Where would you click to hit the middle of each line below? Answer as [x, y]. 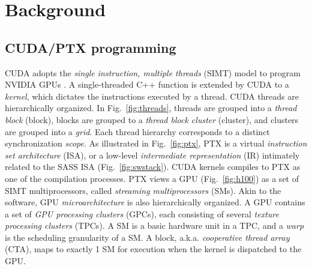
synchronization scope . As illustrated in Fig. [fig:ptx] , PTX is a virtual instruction [156, 143]
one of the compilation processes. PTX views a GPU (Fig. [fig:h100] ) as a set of [152, 178]
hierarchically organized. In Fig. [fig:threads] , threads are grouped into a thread [151, 108]
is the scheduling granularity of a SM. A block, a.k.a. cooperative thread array [147, 237]
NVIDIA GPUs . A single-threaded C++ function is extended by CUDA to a [147, 84]
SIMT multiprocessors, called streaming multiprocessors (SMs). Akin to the [143, 190]
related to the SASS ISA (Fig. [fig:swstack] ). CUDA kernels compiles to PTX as [153, 167]
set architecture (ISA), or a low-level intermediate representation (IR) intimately [152, 155]
